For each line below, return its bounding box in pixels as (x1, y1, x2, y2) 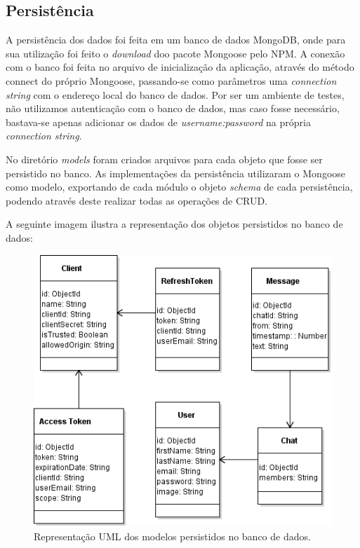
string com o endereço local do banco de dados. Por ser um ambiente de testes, (6, 87, 345, 102)
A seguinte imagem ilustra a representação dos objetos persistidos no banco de (6, 217, 343, 231)
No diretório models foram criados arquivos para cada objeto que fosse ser (6, 151, 323, 166)
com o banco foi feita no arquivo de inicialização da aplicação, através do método (6, 60, 354, 74)
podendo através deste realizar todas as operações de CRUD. (6, 193, 268, 207)
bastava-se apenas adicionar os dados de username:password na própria (6, 114, 311, 129)
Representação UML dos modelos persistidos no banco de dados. (34, 528, 311, 543)
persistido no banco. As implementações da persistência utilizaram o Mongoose (6, 165, 346, 180)
